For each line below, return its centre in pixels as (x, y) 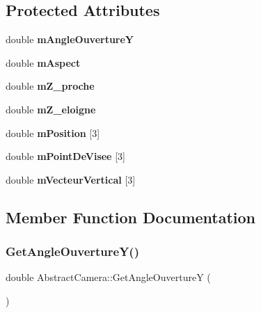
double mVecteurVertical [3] (71, 179)
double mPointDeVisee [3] (65, 156)
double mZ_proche (50, 86)
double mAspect (43, 62)
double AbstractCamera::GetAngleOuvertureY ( (108, 277)
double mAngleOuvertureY (70, 39)
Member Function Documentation (131, 217)
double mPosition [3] (53, 133)
